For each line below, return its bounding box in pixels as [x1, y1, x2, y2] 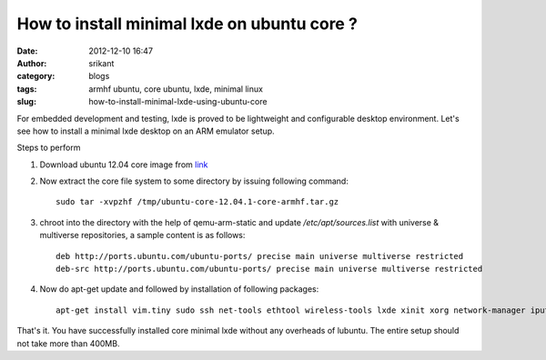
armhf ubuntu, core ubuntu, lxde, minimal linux [88, 83, 264, 95]
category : [16, 71, 56, 82]
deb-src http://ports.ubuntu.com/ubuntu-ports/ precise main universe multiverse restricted [56, 264, 483, 275]
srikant [88, 57, 115, 68]
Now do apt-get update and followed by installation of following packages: [39, 284, 319, 295]
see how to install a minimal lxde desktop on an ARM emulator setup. [16, 125, 275, 136]
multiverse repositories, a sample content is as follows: [39, 230, 246, 241]
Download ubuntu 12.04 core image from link [39, 159, 208, 170]
